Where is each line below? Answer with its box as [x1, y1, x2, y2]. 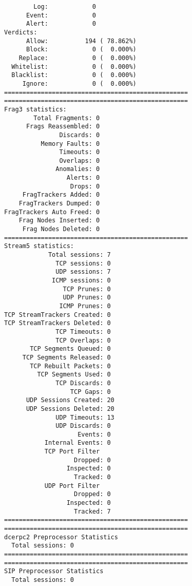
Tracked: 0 [74, 474, 111, 481]
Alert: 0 [26, 20, 96, 28]
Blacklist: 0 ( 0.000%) [11, 71, 137, 79]
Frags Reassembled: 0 [26, 123, 100, 130]
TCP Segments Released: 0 [22, 353, 111, 361]
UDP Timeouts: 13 [55, 413, 114, 421]
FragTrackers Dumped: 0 [18, 200, 100, 207]
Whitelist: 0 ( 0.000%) [11, 63, 137, 70]
